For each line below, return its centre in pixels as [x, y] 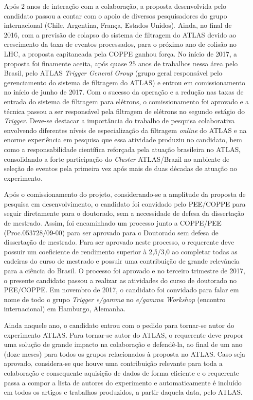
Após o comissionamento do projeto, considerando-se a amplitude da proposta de [125, 194]
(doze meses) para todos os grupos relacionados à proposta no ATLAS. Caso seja [125, 353]
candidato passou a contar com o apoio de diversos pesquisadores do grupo [116, 15]
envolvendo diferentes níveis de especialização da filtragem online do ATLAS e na [125, 130]
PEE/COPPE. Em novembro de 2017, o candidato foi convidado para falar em [121, 290]
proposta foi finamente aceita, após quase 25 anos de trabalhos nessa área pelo [121, 63]
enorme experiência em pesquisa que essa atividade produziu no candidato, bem [123, 140]
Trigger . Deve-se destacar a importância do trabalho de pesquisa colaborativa [119, 121]
